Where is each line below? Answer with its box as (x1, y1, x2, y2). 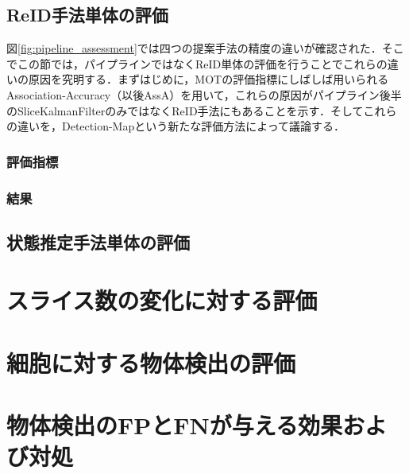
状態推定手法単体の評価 (6, 229, 190, 254)
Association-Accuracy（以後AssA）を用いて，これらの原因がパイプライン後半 (6, 86, 402, 103)
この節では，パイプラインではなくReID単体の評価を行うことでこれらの (17, 55, 388, 72)
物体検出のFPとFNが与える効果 (6, 409, 342, 441)
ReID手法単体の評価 (6, 2, 168, 27)
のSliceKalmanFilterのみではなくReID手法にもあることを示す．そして (6, 102, 364, 118)
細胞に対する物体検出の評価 (6, 346, 296, 379)
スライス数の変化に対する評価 (6, 284, 318, 317)
